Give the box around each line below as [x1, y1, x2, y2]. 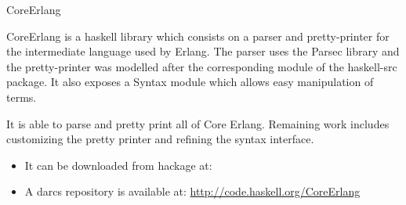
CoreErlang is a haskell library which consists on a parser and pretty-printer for [6, 27, 390, 44]
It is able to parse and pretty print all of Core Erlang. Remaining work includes [6, 115, 390, 131]
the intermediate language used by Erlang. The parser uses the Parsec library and [6, 43, 400, 59]
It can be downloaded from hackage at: [24, 156, 212, 173]
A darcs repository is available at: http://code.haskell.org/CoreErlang [24, 183, 361, 200]
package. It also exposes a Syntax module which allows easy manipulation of [6, 74, 374, 90]
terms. [6, 88, 37, 105]
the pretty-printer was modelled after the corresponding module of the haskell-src [6, 58, 397, 74]
